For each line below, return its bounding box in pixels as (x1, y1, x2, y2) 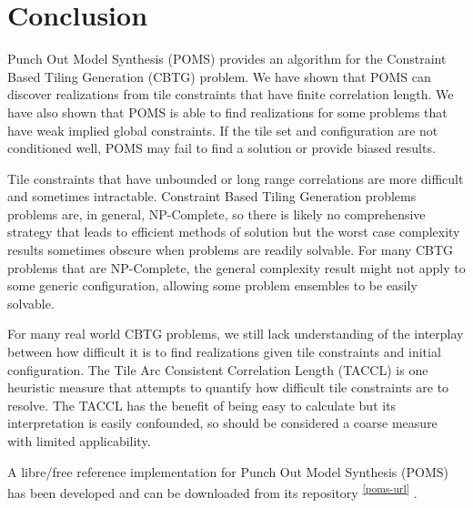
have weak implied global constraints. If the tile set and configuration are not (7, 120, 438, 139)
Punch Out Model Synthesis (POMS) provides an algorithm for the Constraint (7, 49, 447, 68)
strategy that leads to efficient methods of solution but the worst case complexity (7, 222, 460, 241)
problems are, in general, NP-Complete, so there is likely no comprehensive (7, 204, 426, 223)
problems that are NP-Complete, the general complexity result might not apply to (7, 258, 466, 277)
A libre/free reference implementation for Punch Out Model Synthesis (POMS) (7, 462, 448, 481)
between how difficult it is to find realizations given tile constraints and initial (7, 342, 441, 361)
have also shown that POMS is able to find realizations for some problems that (7, 102, 448, 121)
